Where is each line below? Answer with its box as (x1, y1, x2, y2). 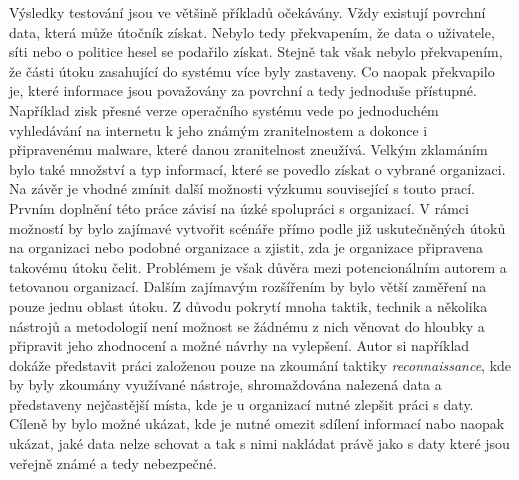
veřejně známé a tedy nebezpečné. (9, 452, 217, 473)
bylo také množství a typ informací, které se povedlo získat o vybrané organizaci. (9, 158, 506, 179)
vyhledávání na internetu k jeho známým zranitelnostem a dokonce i (9, 119, 428, 140)
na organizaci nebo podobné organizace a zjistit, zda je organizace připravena (9, 237, 483, 258)
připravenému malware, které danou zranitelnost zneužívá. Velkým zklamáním (9, 139, 488, 160)
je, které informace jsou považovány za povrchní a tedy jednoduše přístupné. (9, 80, 477, 101)
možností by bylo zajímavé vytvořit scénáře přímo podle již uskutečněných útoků (9, 217, 506, 238)
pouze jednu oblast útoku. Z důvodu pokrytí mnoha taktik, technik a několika (9, 295, 488, 316)
